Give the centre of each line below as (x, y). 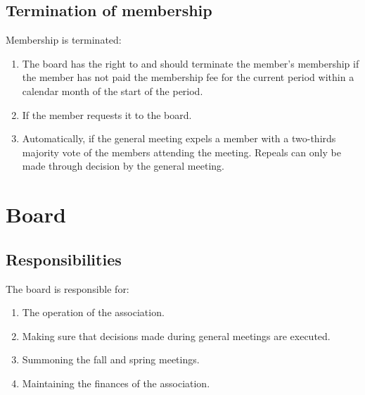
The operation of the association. (93, 312)
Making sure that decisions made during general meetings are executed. (176, 336)
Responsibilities (64, 259)
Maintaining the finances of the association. (116, 383)
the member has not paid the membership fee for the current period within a (188, 77)
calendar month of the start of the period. (113, 90)
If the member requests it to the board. (107, 114)
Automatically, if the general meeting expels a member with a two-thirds (179, 138)
